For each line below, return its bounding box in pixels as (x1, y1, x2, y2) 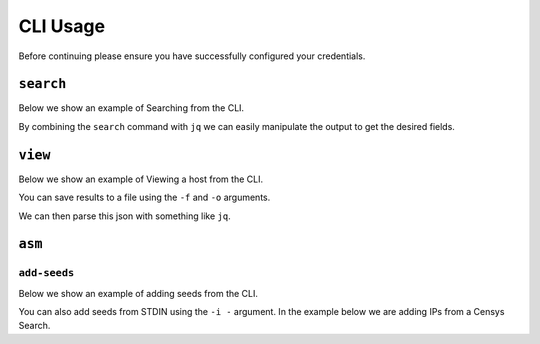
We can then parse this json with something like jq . (18, 210, 231, 222)
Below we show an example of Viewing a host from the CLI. (18, 173, 264, 185)
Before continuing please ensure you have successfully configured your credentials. (18, 50, 366, 62)
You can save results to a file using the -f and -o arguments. (18, 191, 271, 204)
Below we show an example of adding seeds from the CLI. (18, 287, 259, 299)
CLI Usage (18, 15, 105, 37)
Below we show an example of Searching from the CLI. (18, 102, 245, 114)
